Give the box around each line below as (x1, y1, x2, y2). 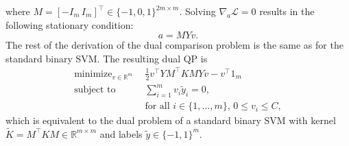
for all (145, 101, 170, 112)
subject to (74, 85, 116, 95)
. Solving (179, 4, 216, 18)
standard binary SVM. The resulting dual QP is (5, 51, 208, 65)
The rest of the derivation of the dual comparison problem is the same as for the (5, 38, 344, 52)
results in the (259, 4, 315, 18)
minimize (74, 69, 112, 79)
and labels (99, 126, 143, 141)
